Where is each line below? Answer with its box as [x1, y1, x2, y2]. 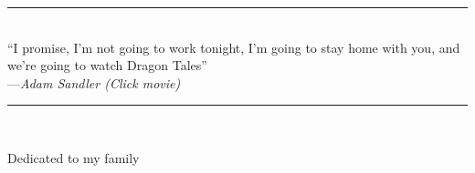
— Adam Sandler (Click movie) [7, 73, 181, 92]
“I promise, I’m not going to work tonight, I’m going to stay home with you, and [7, 37, 460, 56]
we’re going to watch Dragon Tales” [7, 56, 207, 75]
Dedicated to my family [7, 148, 140, 167]
